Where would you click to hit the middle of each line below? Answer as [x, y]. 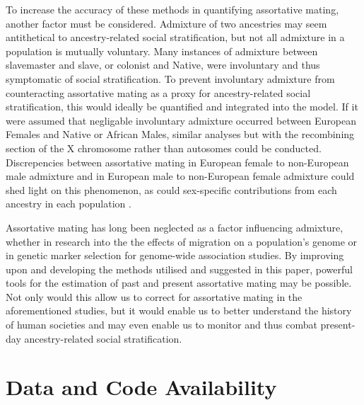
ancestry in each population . [69, 204]
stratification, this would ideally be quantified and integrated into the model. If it [182, 107]
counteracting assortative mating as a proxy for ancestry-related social [158, 92]
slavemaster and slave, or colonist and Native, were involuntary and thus [163, 65]
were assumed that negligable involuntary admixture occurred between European [181, 120]
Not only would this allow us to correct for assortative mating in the [154, 296]
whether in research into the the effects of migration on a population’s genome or [182, 241]
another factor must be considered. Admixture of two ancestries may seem [166, 23]
